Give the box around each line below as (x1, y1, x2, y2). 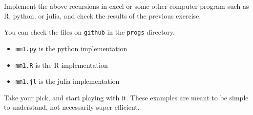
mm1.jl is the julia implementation (15, 76, 120, 86)
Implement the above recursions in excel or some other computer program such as (4, 1, 249, 11)
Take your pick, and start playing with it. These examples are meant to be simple (4, 92, 249, 102)
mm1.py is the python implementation (15, 43, 127, 53)
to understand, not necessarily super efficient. (4, 102, 140, 112)
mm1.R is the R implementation (15, 59, 108, 70)
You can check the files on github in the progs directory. (4, 27, 175, 37)
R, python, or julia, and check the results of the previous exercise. (4, 10, 201, 20)
